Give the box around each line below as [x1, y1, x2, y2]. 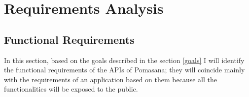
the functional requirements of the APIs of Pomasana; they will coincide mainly [4, 65, 245, 75]
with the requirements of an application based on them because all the [4, 74, 217, 84]
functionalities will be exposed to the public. [4, 84, 138, 94]
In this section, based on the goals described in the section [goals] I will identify [4, 55, 245, 65]
